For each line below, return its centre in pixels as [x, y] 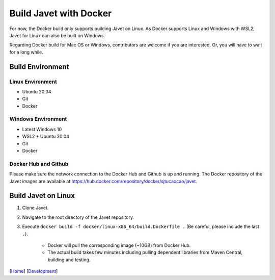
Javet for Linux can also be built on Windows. [57, 35]
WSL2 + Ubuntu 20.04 [46, 136]
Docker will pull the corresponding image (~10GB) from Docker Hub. [119, 245]
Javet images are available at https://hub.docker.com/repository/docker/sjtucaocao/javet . [103, 181]
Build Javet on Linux [42, 196]
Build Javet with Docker [61, 13]
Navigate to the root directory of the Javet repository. [78, 217]
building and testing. [69, 260]
